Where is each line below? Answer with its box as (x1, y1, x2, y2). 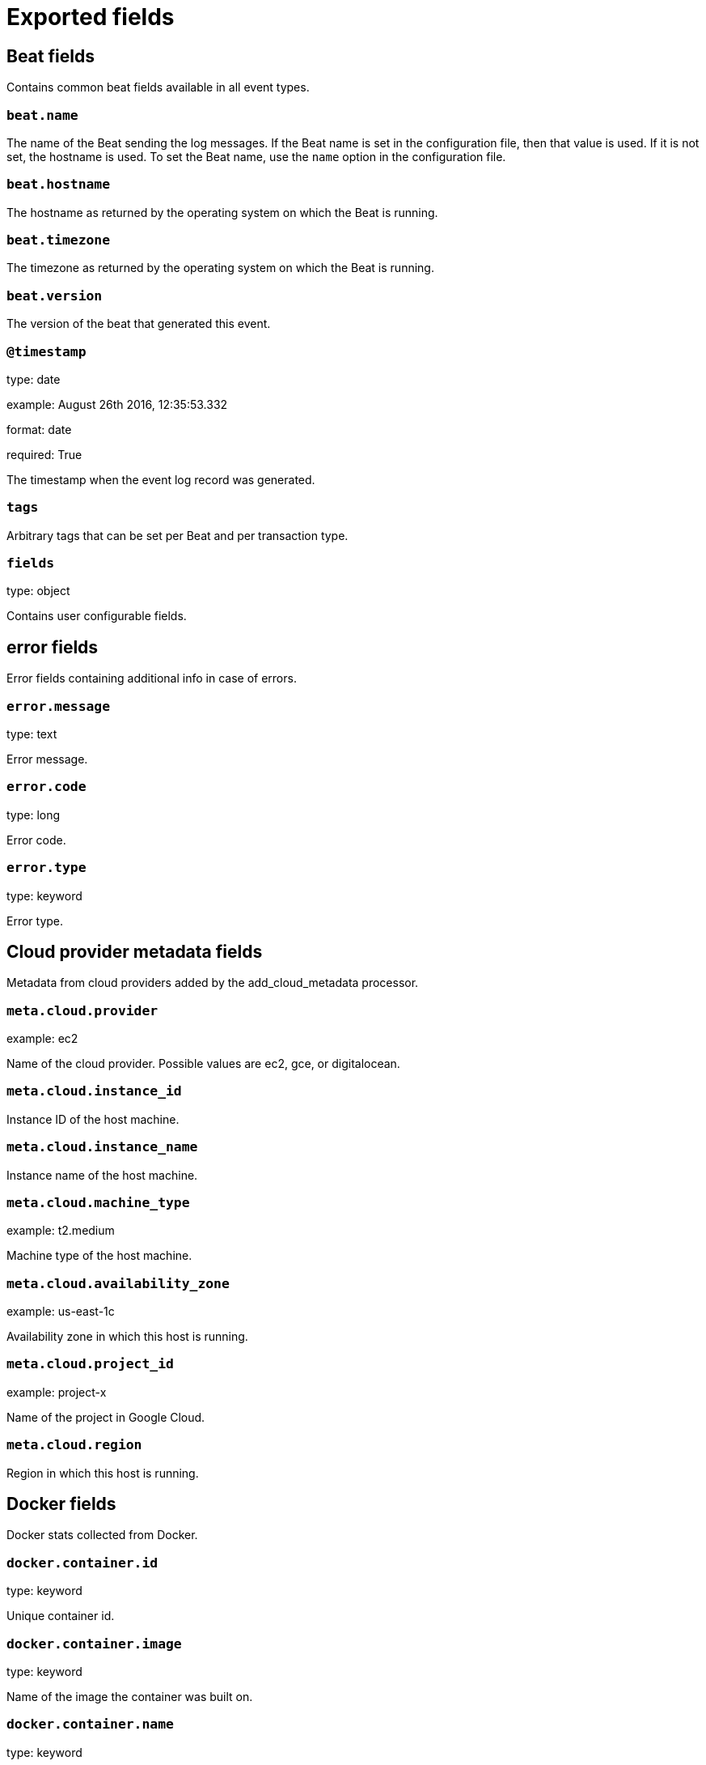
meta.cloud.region (6, 1437, 142, 1453)
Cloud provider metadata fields (6, 941, 263, 962)
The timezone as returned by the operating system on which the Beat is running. (6, 261, 434, 275)
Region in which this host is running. (6, 1465, 199, 1480)
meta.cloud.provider (6, 1002, 159, 1019)
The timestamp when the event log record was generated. (6, 472, 315, 487)
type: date (6, 372, 61, 386)
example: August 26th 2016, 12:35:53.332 (6, 397, 228, 411)
